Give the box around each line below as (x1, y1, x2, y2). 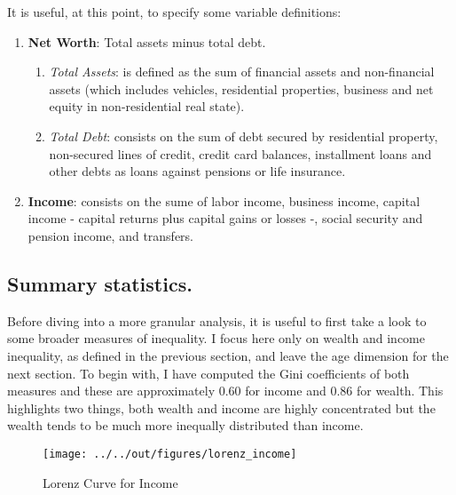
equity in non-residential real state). (49, 97, 245, 116)
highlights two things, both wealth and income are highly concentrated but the (7, 398, 436, 417)
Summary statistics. (7, 269, 193, 297)
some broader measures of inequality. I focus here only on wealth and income (7, 329, 426, 347)
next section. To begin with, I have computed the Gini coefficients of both (7, 363, 410, 382)
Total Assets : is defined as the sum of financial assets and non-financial (49, 62, 435, 81)
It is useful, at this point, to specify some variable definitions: (7, 3, 342, 20)
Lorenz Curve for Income (43, 473, 178, 491)
